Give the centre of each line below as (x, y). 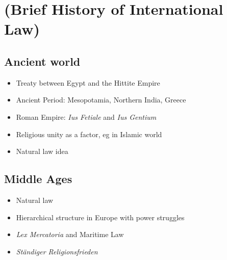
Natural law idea (42, 151)
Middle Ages (38, 179)
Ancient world (42, 61)
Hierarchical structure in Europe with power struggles (100, 217)
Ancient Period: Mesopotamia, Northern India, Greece (101, 100)
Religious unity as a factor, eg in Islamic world (89, 134)
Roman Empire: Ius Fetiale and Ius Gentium (86, 116)
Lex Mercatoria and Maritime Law (70, 234)
